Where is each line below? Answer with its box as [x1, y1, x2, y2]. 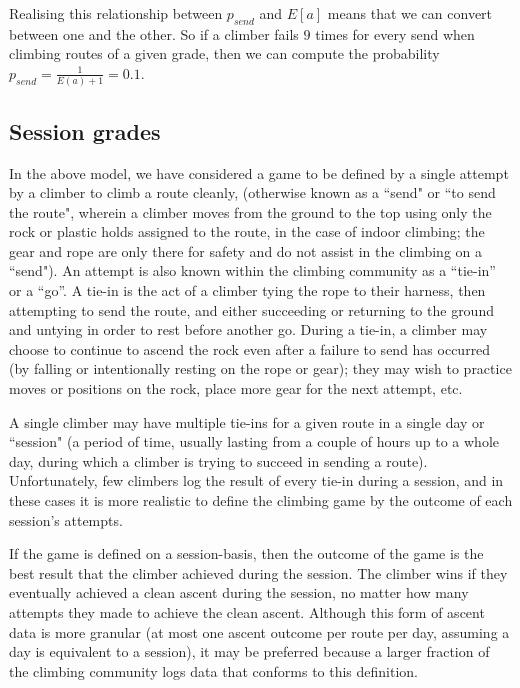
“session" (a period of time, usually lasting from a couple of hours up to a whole [9, 431, 499, 452]
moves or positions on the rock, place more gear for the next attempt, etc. [9, 378, 463, 399]
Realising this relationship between [9, 3, 223, 23]
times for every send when [315, 23, 475, 44]
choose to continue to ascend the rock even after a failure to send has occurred [9, 338, 491, 359]
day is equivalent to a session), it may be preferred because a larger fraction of [9, 641, 490, 662]
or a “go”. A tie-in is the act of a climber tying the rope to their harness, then [9, 280, 486, 301]
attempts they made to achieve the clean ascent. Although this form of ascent [9, 601, 485, 622]
